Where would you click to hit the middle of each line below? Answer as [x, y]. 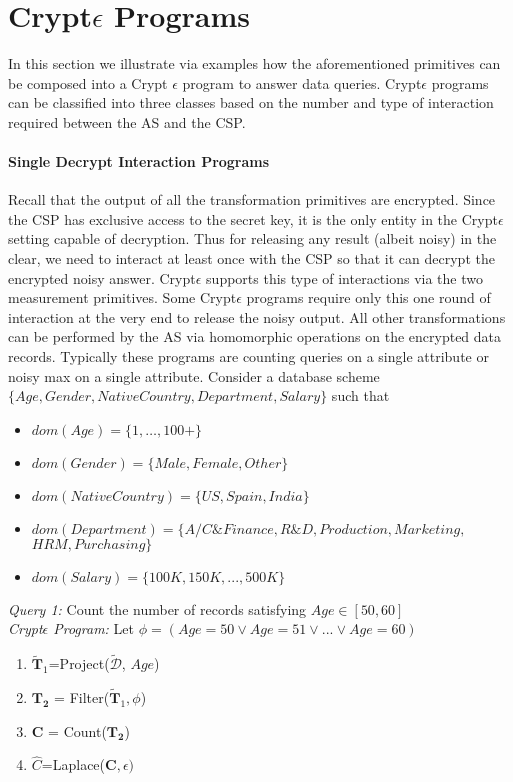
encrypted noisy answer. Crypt [102, 277]
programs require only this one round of [368, 297]
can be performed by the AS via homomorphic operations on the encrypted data [255, 336]
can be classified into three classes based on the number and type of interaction [251, 102]
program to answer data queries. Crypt [302, 82]
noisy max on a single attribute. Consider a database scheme [194, 375]
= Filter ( [82, 697]
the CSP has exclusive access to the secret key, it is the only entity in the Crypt [253, 218]
